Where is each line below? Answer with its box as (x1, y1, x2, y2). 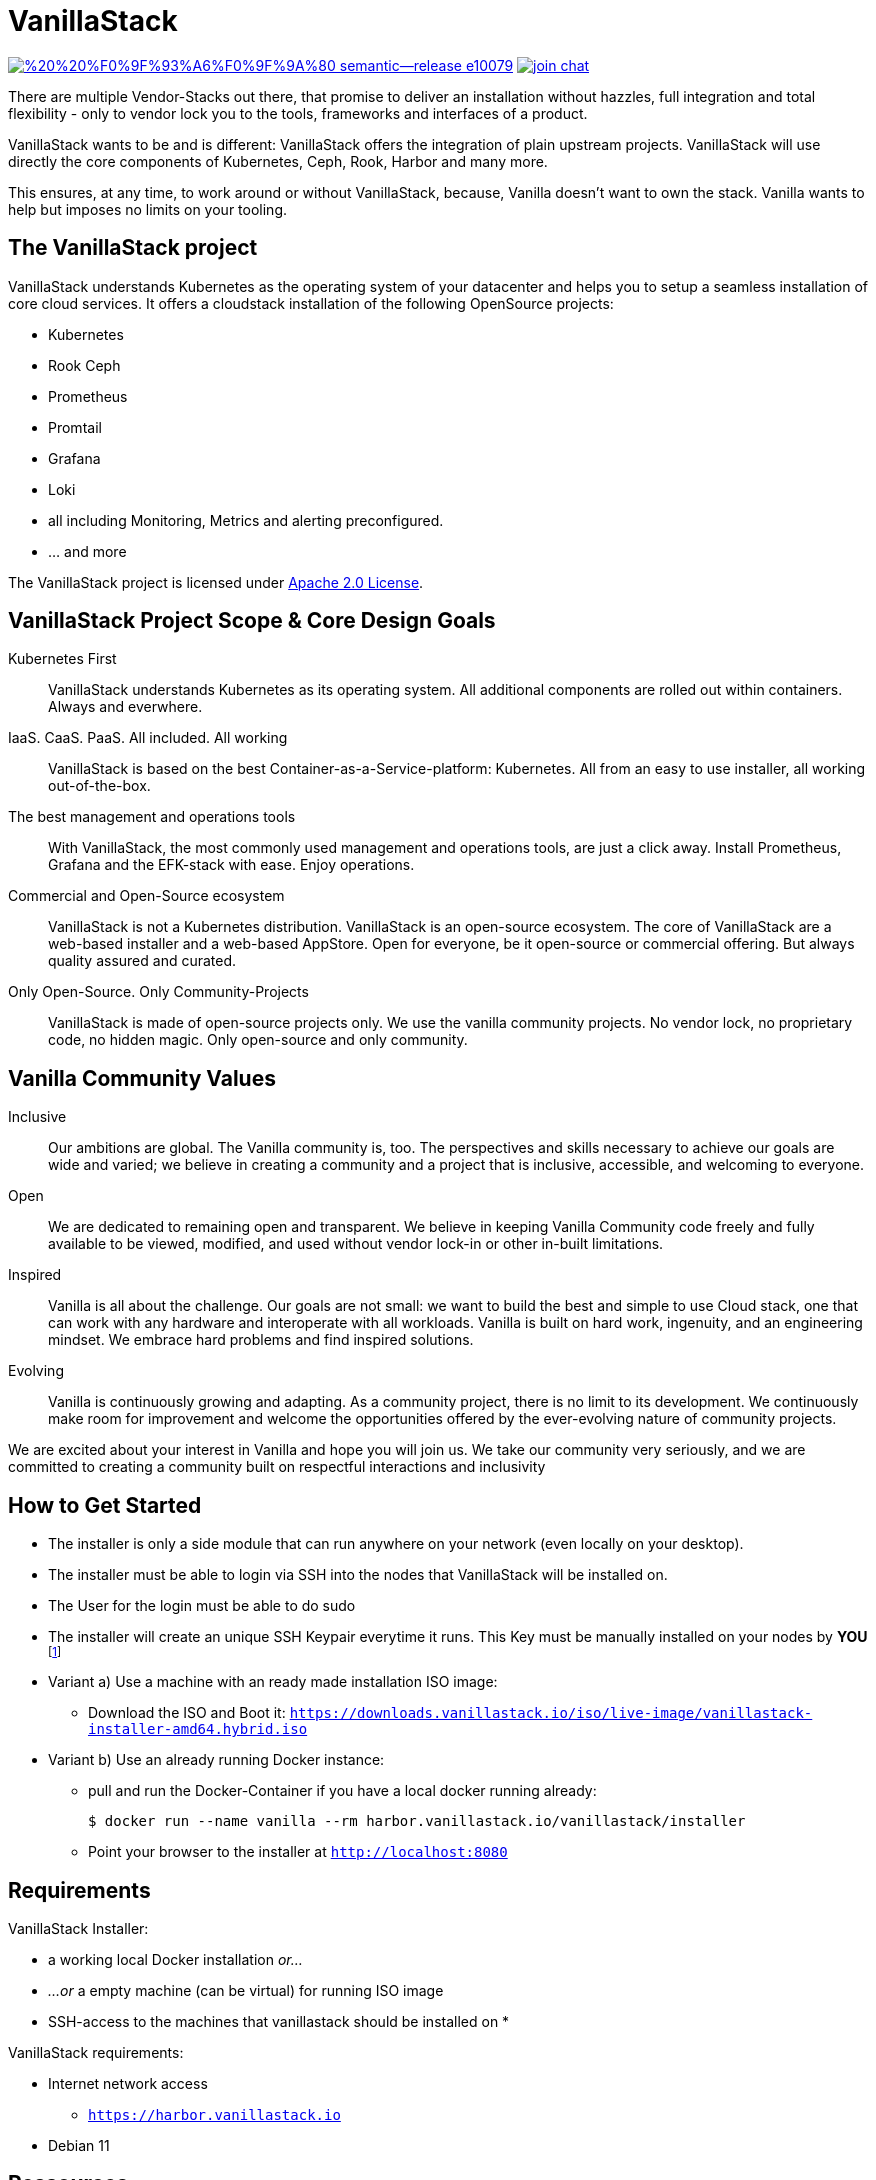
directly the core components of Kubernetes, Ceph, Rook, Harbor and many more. (8, 152, 548, 170)
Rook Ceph (48, 356, 121, 374)
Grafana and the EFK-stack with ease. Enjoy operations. (48, 856, 415, 874)
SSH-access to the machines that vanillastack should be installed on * (48, 2012, 510, 2030)
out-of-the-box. (48, 777, 151, 795)
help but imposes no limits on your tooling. (8, 200, 288, 218)
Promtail (48, 418, 102, 436)
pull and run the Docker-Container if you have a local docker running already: (88, 1782, 597, 1800)
